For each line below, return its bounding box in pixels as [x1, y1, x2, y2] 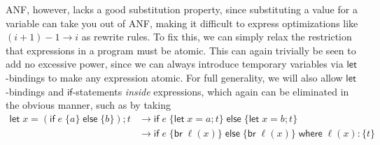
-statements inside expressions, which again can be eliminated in [72, 84, 349, 98]
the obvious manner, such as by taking [6, 98, 171, 112]
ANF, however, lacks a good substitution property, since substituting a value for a [6, 2, 358, 16]
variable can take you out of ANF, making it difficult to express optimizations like [6, 15, 358, 30]
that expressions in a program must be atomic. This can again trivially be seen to [6, 43, 356, 57]
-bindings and [6, 84, 64, 98]
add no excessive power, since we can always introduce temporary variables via [6, 56, 344, 71]
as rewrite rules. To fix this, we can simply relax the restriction [81, 29, 352, 44]
